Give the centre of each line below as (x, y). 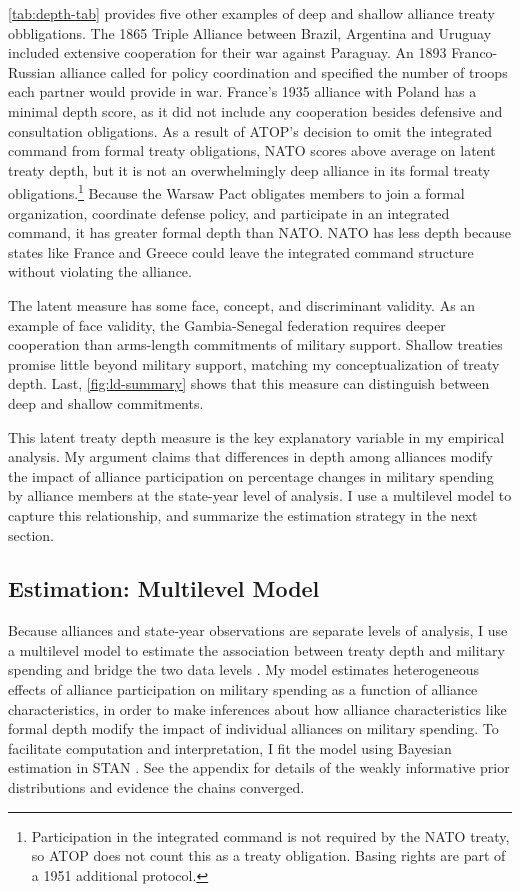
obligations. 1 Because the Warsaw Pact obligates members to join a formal (236, 191)
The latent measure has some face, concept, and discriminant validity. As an (242, 304)
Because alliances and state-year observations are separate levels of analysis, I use (258, 630)
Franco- (474, 52)
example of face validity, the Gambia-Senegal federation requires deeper (227, 324)
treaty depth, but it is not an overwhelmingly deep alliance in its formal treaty (249, 169)
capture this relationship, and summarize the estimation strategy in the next (243, 514)
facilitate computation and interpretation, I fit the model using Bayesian (230, 747)
